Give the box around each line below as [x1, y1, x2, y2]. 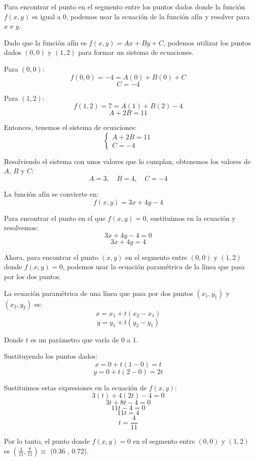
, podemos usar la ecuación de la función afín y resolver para [66, 11, 250, 21]
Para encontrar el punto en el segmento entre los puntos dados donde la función [4, 1, 245, 11]
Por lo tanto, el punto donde [4, 436, 90, 446]
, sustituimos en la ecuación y [146, 212, 236, 223]
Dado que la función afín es [4, 37, 87, 47]
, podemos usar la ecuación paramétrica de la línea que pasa [63, 261, 245, 272]
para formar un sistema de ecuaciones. [78, 47, 194, 57]
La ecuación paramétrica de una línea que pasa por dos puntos [4, 288, 193, 298]
